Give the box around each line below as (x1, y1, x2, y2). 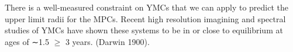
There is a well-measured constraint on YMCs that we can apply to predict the (5, 1, 288, 13)
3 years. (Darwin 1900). (65, 35, 150, 47)
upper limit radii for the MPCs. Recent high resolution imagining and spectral (5, 12, 286, 25)
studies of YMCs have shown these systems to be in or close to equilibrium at (5, 24, 283, 36)
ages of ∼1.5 (5, 35, 49, 47)
